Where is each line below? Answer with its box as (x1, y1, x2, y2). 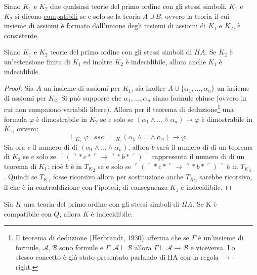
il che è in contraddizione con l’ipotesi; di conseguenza (4, 182, 168, 192)
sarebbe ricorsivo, (199, 171, 252, 182)
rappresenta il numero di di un (152, 151, 245, 162)
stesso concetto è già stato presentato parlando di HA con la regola (15, 252, 219, 262)
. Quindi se (4, 171, 37, 182)
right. (15, 261, 32, 272)
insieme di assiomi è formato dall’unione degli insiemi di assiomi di (4, 20, 206, 31)
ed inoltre (83, 56, 113, 66)
